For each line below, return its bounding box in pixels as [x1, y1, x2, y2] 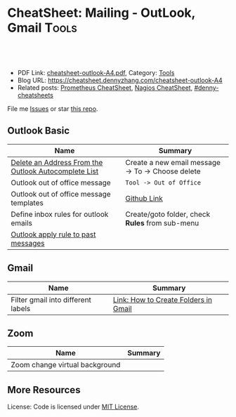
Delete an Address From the [11, 157, 103, 167]
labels [11, 303, 31, 313]
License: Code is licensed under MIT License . [7, 402, 139, 411]
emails [11, 218, 33, 227]
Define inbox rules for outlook [11, 209, 109, 219]
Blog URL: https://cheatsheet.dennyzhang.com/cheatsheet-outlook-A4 [17, 76, 223, 84]
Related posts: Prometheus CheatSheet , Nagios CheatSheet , [17, 83, 193, 92]
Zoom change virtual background [11, 360, 121, 370]
